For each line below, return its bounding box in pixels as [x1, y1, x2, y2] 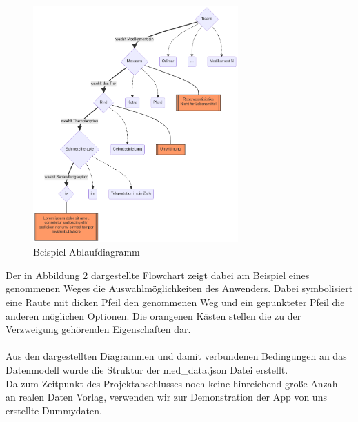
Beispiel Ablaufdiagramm [33, 244, 140, 259]
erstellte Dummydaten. [6, 403, 102, 417]
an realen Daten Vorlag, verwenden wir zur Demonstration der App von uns [6, 390, 327, 404]
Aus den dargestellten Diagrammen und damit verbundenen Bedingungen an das [6, 349, 347, 363]
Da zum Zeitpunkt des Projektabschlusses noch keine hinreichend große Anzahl [6, 376, 341, 390]
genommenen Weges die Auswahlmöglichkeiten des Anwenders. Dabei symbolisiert [6, 281, 353, 296]
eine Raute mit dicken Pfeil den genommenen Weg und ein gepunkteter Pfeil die [6, 294, 345, 309]
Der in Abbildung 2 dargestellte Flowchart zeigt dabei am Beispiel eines [6, 267, 310, 282]
